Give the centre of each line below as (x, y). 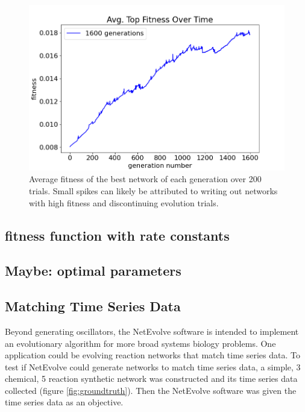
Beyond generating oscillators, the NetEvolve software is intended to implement (152, 331)
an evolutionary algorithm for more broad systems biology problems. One (140, 343)
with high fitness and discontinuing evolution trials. (124, 202)
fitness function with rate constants (117, 235)
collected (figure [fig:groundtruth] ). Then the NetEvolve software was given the (151, 390)
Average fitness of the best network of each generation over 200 (145, 179)
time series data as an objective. (64, 402)
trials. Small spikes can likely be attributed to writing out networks (153, 190)
